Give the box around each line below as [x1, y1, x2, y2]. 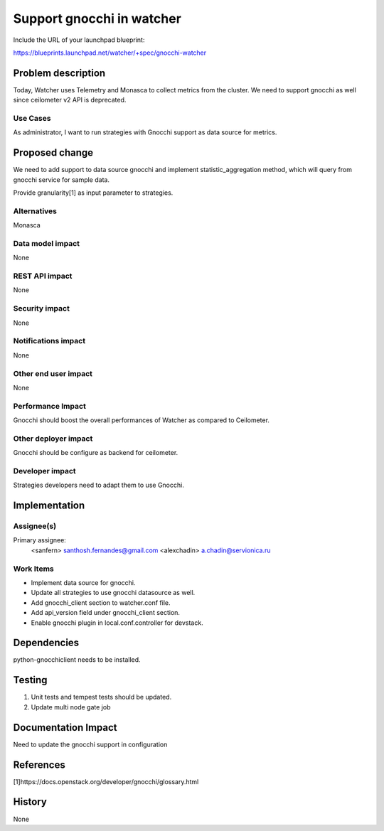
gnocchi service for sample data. [13, 175, 110, 184]
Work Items [13, 564, 54, 574]
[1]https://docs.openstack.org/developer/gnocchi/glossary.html [13, 777, 199, 786]
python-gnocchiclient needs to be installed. [13, 655, 142, 664]
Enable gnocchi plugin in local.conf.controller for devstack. [31, 618, 203, 627]
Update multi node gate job [31, 702, 111, 711]
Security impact [13, 304, 70, 313]
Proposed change [13, 146, 94, 159]
